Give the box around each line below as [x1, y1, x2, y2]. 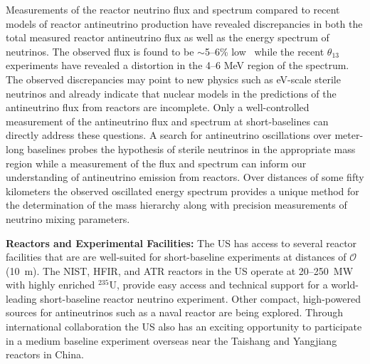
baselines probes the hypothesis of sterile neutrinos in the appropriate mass [27, 141, 356, 156]
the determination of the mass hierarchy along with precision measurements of [6, 197, 347, 212]
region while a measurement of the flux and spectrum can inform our [6, 155, 307, 170]
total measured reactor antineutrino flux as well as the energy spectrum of [6, 30, 329, 45]
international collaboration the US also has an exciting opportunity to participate [6, 319, 362, 334]
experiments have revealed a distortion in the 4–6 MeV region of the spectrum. [6, 58, 349, 73]
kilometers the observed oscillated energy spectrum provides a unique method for [6, 183, 359, 198]
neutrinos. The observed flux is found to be [6, 43, 194, 58]
